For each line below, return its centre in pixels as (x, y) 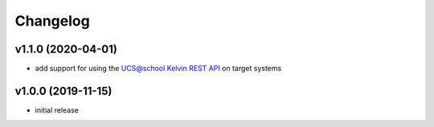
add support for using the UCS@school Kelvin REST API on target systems (158, 69)
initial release (57, 110)
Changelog (52, 21)
